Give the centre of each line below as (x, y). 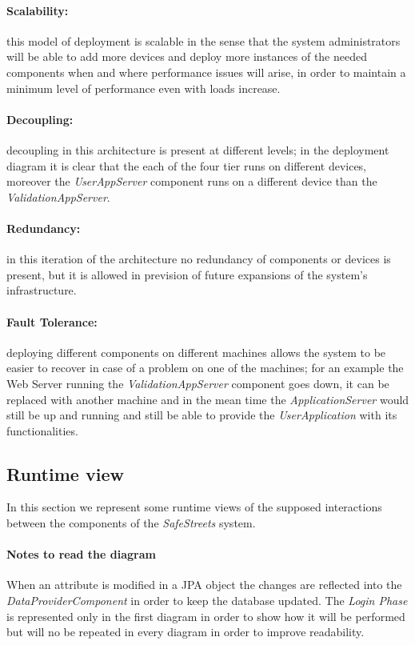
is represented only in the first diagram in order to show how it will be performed (206, 616)
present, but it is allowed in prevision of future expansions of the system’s (187, 274)
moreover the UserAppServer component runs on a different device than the (192, 181)
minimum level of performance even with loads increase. (144, 88)
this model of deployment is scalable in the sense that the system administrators (204, 40)
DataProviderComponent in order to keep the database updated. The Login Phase (207, 601)
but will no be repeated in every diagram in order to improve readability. (186, 632)
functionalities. (42, 430)
